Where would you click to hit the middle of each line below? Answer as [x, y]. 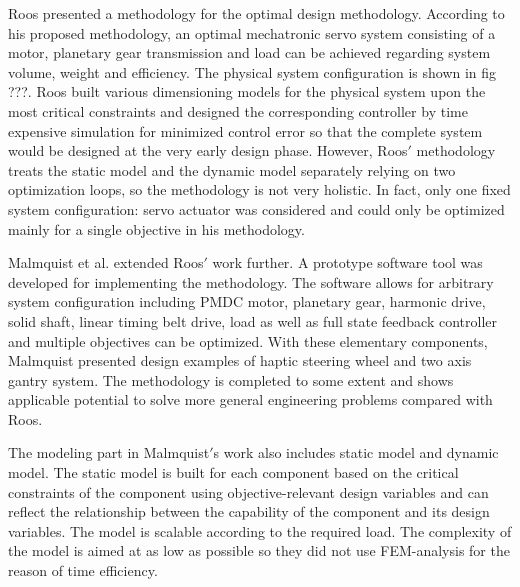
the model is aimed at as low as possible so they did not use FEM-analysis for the [259, 550]
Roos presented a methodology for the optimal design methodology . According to [256, 13]
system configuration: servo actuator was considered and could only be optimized [256, 208]
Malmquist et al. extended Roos [106, 262]
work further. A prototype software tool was [347, 262]
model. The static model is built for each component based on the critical [233, 472]
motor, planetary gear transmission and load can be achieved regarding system [249, 52]
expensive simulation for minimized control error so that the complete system [245, 130]
